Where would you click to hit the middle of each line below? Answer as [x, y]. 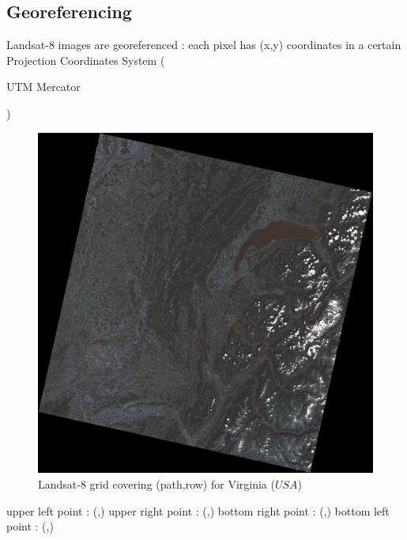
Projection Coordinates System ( [86, 60]
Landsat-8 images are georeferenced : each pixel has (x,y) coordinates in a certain [204, 45]
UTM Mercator [43, 87]
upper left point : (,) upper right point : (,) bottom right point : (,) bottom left [198, 510]
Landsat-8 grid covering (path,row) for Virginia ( [156, 484]
